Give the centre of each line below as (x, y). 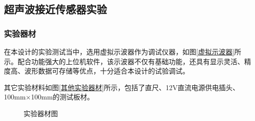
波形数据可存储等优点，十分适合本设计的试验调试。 (107, 71)
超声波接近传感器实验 (55, 9)
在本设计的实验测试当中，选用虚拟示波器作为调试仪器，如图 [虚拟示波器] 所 (123, 51)
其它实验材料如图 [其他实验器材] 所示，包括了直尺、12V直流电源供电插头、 (122, 87)
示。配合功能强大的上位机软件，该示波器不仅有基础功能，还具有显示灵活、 (124, 61)
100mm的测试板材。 (63, 97)
